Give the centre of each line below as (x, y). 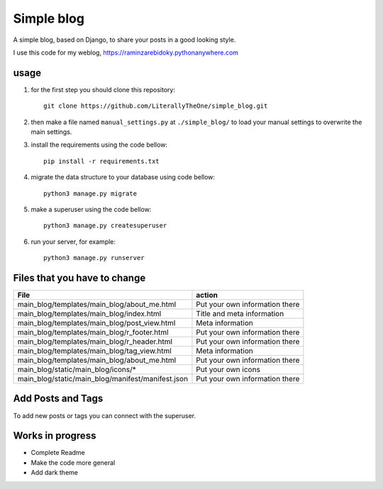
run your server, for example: (73, 242)
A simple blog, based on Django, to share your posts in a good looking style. (124, 40)
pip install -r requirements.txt (101, 161)
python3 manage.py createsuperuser (105, 226)
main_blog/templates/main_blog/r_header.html (95, 342)
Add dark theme (54, 473)
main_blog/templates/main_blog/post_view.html (96, 323)
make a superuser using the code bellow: (91, 209)
